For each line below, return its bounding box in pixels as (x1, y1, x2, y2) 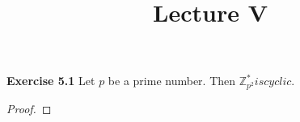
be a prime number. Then (108, 72, 236, 89)
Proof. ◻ (6, 100, 52, 116)
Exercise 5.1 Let (6, 72, 95, 89)
